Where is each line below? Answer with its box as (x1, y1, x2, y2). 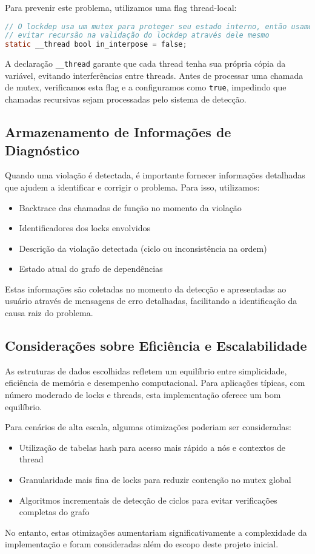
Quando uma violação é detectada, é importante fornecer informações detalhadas (5, 169, 305, 181)
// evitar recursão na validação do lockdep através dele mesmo (5, 31, 270, 40)
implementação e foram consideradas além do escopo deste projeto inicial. (5, 538, 279, 550)
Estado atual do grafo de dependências (19, 262, 163, 275)
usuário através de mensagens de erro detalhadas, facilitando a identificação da (5, 294, 297, 307)
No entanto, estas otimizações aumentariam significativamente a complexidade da (5, 525, 307, 538)
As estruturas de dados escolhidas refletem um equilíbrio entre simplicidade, (5, 364, 287, 377)
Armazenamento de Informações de (5, 123, 231, 141)
